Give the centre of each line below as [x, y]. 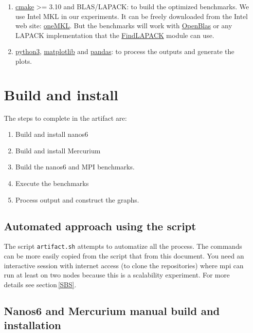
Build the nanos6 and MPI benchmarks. [75, 167]
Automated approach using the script [100, 226]
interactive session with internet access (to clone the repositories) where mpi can [124, 265]
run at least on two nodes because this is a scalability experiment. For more [117, 275]
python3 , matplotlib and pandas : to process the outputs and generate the [125, 51]
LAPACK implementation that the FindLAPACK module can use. [115, 35]
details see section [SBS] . [40, 284]
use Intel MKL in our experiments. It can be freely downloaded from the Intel [132, 16]
